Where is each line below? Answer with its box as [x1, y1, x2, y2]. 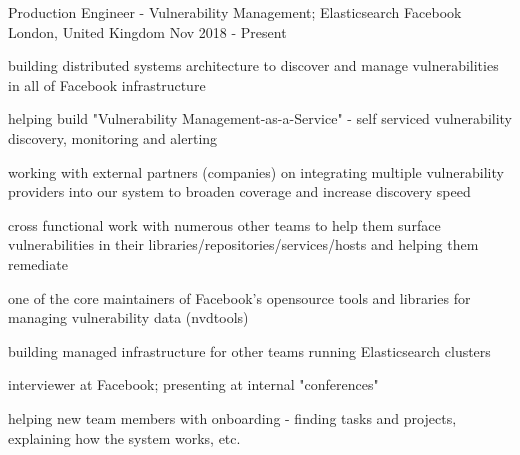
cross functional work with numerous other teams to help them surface [8, 214, 441, 235]
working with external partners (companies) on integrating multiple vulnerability [8, 161, 504, 182]
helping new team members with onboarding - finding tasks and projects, [8, 407, 457, 428]
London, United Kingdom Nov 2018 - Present [8, 21, 287, 42]
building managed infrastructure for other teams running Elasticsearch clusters [8, 340, 491, 361]
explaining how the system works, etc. [8, 427, 241, 448]
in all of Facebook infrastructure [8, 74, 206, 95]
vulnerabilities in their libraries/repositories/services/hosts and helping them [8, 234, 479, 255]
